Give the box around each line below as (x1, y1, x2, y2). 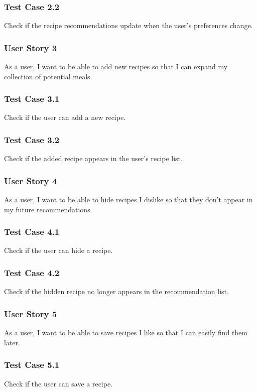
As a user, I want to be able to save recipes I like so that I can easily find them (4, 327, 248, 338)
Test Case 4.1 (4, 225, 60, 238)
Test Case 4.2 (4, 266, 60, 279)
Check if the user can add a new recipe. (4, 112, 126, 122)
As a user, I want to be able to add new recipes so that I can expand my (4, 61, 228, 72)
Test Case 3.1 (4, 92, 60, 105)
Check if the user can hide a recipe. (4, 245, 113, 255)
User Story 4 (4, 174, 57, 187)
